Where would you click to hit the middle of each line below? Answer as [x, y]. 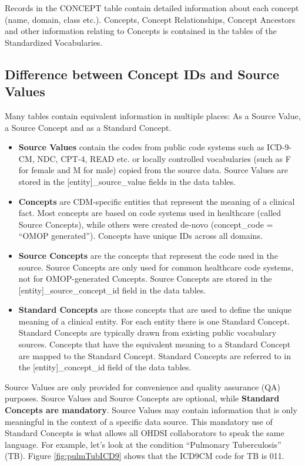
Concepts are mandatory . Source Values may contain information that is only [151, 410]
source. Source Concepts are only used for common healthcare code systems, [156, 267]
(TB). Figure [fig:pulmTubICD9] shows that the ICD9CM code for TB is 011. [145, 456]
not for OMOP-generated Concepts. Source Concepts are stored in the [145, 278]
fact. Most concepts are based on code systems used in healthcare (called [150, 213]
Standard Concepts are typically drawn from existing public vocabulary [148, 332]
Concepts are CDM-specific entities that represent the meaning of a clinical [157, 201]
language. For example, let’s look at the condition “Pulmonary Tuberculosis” [143, 444]
